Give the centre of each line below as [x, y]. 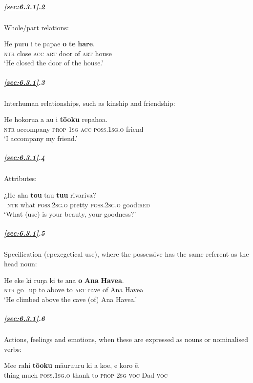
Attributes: [21, 178]
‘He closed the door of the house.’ [54, 63]
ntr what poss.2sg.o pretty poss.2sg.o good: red [79, 204]
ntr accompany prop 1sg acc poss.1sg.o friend [74, 129]
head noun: [21, 263]
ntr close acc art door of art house [58, 53]
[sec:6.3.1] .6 [24, 318]
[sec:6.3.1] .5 [24, 233]
